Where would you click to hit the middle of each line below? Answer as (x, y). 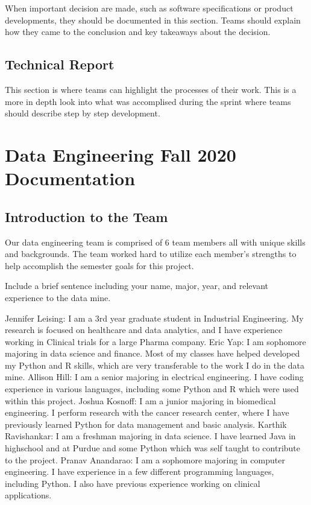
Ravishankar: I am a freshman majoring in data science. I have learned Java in (150, 436)
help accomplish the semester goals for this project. (99, 265)
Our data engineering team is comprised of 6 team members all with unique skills (155, 242)
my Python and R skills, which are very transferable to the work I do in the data (155, 365)
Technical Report (60, 64)
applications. (28, 495)
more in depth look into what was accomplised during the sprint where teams (148, 101)
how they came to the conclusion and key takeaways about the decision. (138, 32)
